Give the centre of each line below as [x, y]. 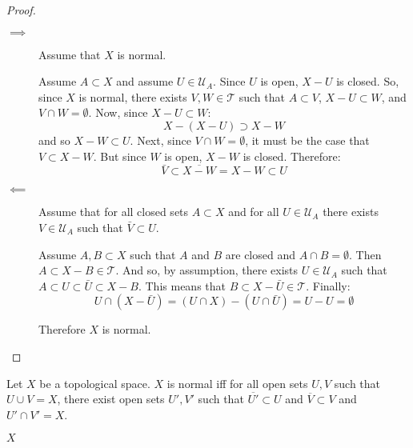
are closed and [260, 254]
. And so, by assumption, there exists [207, 270]
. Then [365, 254]
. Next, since [160, 140]
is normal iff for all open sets [237, 383]
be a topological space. [95, 383]
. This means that [182, 285]
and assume [145, 81]
